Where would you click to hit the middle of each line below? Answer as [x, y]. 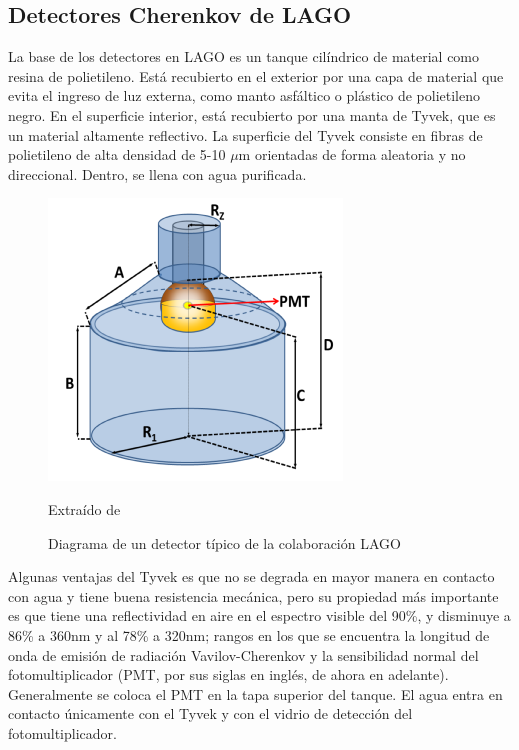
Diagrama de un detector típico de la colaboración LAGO [224, 542]
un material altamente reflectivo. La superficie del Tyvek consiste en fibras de [245, 134]
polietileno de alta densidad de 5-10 [117, 154]
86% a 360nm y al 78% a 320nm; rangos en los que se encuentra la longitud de [249, 634]
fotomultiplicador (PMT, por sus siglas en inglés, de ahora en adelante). [228, 674]
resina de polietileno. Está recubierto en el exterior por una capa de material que [256, 75]
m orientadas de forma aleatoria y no [352, 154]
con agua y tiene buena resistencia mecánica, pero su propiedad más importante [253, 595]
